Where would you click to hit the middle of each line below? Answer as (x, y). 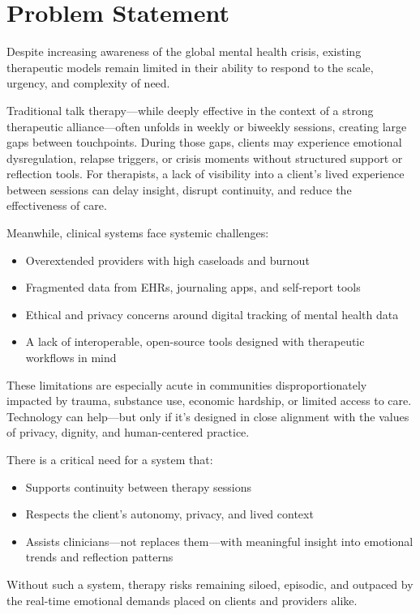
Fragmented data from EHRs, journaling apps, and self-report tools (193, 287)
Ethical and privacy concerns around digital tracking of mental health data (212, 314)
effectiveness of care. (57, 205)
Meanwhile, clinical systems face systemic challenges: (138, 233)
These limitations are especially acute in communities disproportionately (187, 384)
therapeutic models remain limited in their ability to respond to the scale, (190, 67)
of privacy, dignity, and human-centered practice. (128, 432)
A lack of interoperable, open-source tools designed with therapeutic (195, 341)
